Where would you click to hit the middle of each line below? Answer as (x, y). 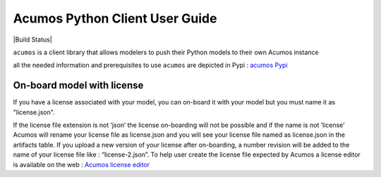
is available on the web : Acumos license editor (81, 164)
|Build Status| (32, 39)
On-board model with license (78, 86)
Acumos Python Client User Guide (115, 18)
